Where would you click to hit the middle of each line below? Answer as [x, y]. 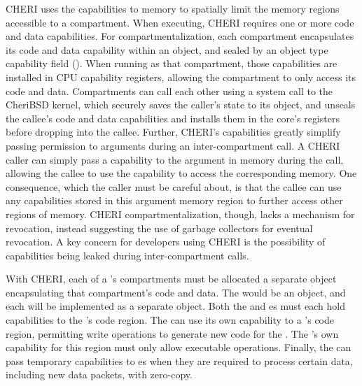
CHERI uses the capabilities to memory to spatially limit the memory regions [173, 8]
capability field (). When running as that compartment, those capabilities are [172, 63]
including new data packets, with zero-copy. [99, 374]
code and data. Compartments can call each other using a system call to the [169, 91]
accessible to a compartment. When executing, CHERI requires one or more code [180, 22]
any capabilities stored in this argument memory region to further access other [174, 200]
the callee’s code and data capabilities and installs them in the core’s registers [173, 118]
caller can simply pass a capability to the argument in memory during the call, [175, 159]
